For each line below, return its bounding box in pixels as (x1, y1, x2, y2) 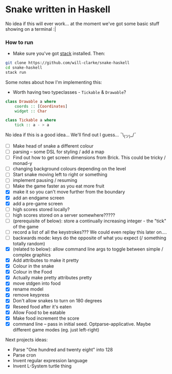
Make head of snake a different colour (12, 143, 94, 149)
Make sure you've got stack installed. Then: (12, 50, 105, 57)
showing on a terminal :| (5, 26, 56, 32)
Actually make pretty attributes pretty (12, 275, 92, 281)
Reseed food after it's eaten (12, 303, 72, 309)
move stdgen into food (12, 280, 61, 286)
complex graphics (12, 252, 51, 258)
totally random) (12, 240, 45, 246)
